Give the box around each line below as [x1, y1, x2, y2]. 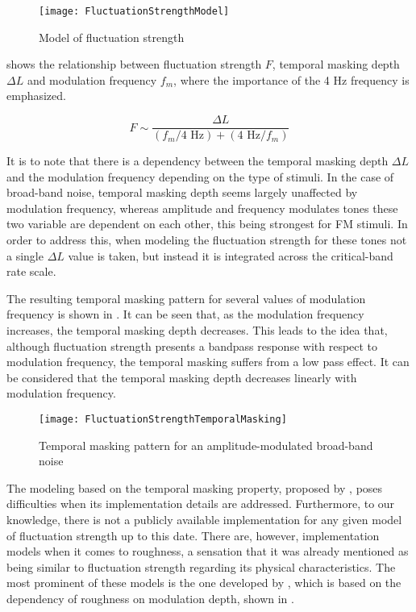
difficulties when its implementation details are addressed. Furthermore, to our [6, 495, 395, 512]
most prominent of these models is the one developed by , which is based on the [6, 574, 401, 591]
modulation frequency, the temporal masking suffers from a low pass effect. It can [6, 353, 410, 370]
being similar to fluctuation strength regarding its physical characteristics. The [6, 558, 396, 575]
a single [6, 247, 44, 264]
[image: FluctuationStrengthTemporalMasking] [39, 414, 287, 425]
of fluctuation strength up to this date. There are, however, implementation [6, 527, 380, 543]
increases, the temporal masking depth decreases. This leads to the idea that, [6, 322, 388, 339]
